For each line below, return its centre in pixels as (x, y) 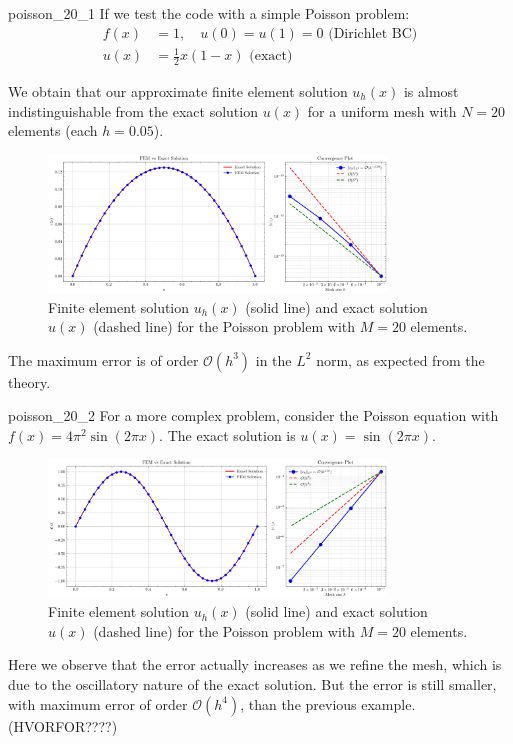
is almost (431, 91)
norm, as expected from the (400, 359)
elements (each (53, 130)
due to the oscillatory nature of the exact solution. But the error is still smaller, (252, 683)
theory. (29, 381)
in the (273, 359)
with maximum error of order (98, 703)
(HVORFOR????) (63, 725)
